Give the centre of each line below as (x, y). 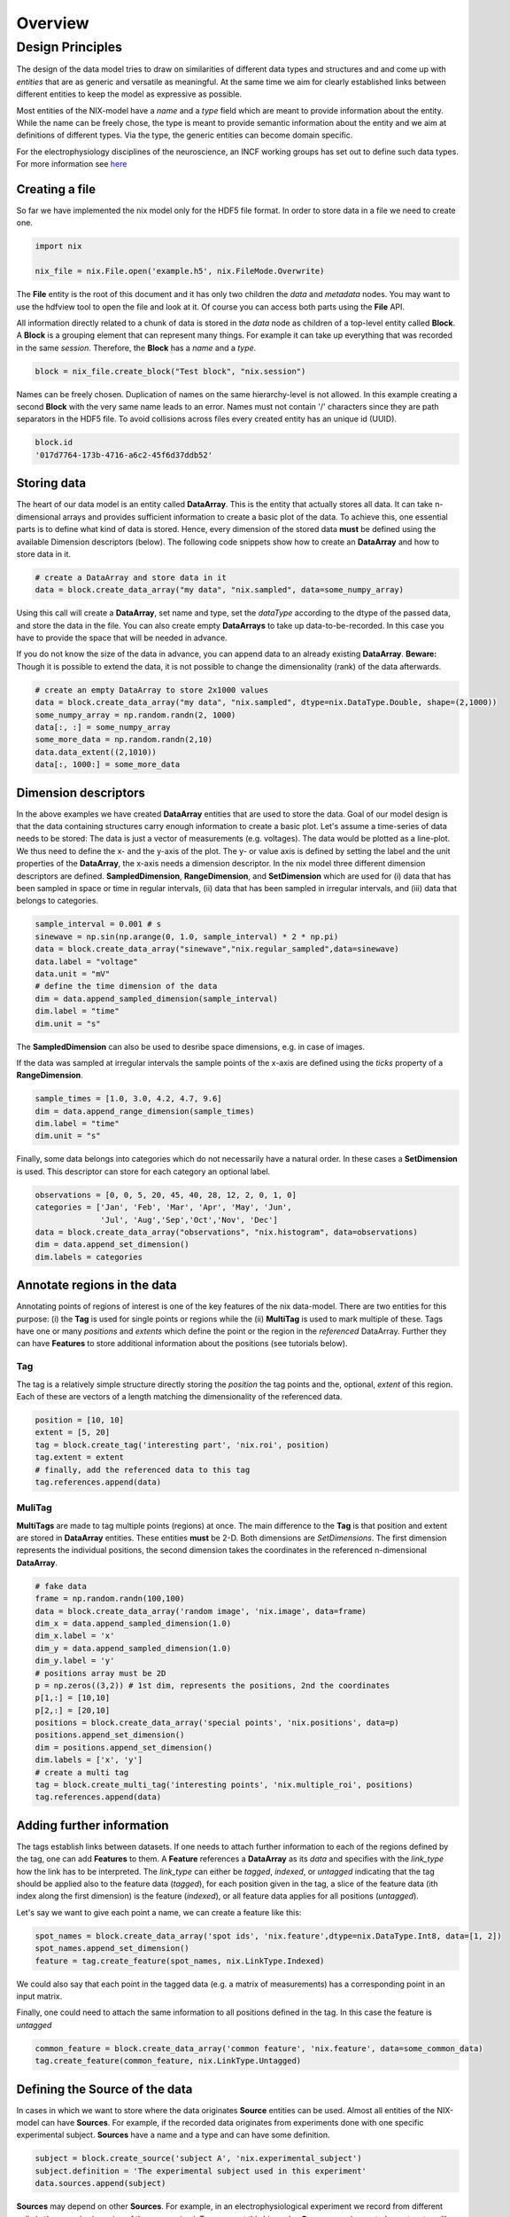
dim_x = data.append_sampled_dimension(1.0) (133, 1623)
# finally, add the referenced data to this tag (143, 1469)
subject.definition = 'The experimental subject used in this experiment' (201, 2171)
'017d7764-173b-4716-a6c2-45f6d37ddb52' (124, 455)
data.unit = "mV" (73, 974)
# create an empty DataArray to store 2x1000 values (152, 690)
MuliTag (34, 1508)
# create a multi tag (82, 1772)
